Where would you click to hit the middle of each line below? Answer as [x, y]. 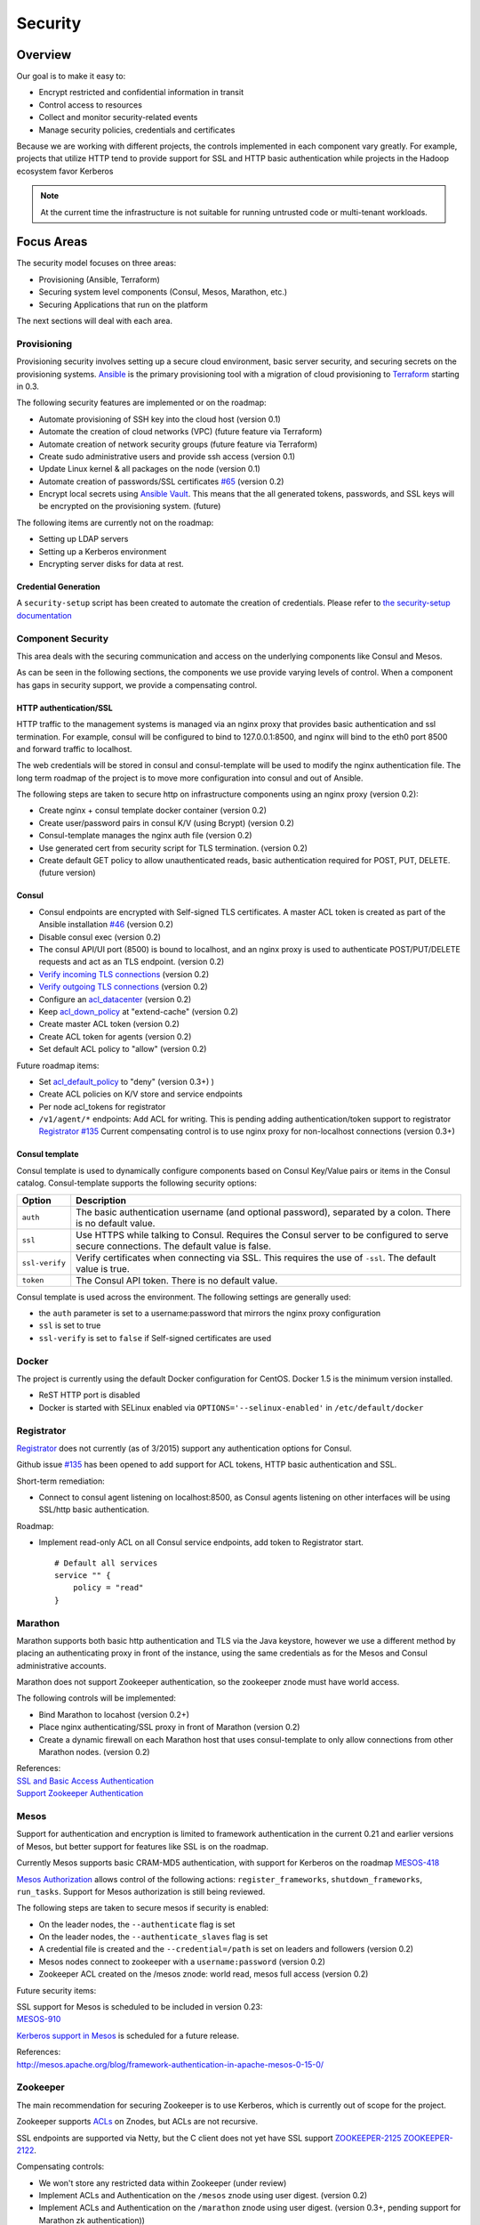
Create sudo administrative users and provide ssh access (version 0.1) [167, 456]
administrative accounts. [61, 1665]
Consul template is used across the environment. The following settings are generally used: [184, 1297]
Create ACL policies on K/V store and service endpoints [141, 1094]
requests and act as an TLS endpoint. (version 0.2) [132, 962]
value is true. [103, 1268]
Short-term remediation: [61, 1481]
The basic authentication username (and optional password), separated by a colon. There [263, 1212]
